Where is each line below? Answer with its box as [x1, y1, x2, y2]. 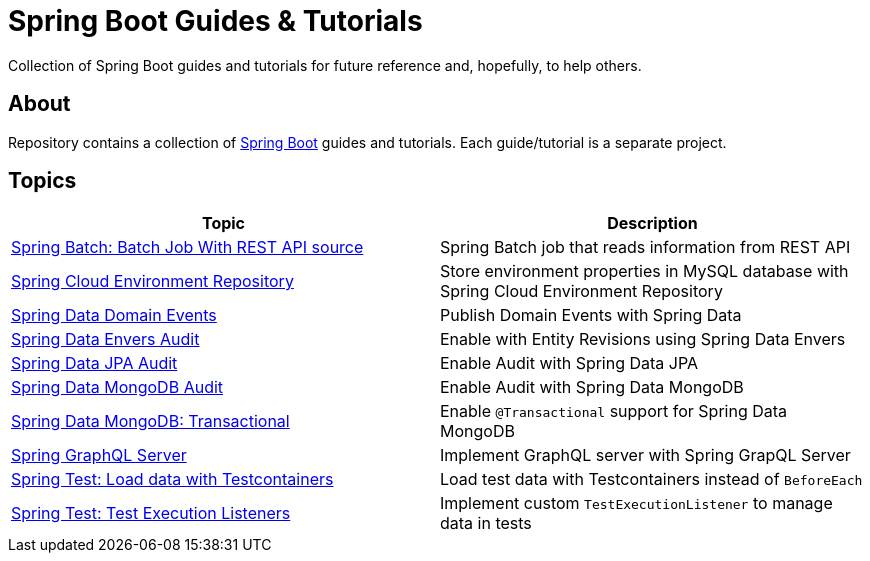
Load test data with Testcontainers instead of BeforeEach [440, 469, 863, 490]
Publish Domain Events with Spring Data [440, 305, 742, 326]
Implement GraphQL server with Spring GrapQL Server [440, 445, 851, 466]
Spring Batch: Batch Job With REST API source [11, 237, 364, 258]
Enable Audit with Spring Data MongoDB [440, 377, 744, 398]
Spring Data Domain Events [11, 305, 217, 326]
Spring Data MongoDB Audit [11, 377, 224, 398]
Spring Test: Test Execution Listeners [11, 503, 291, 524]
